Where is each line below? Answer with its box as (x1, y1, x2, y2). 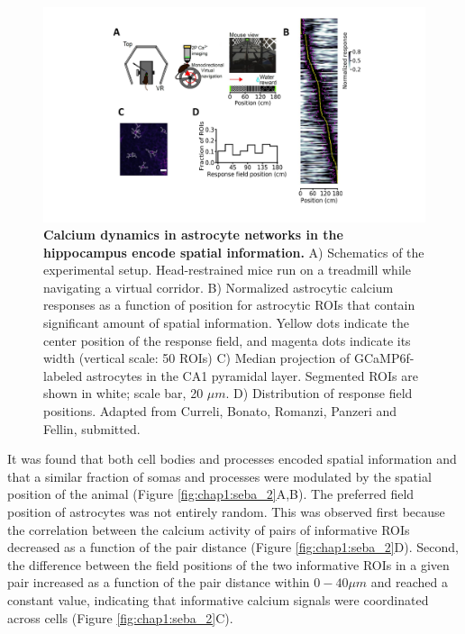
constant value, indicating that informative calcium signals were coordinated (7, 590, 429, 609)
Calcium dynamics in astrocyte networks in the (43, 225, 343, 244)
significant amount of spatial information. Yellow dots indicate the (43, 313, 409, 332)
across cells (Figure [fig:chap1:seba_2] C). (7, 608, 233, 627)
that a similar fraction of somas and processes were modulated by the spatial (7, 466, 432, 485)
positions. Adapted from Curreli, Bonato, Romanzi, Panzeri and (43, 402, 397, 421)
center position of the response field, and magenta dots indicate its (43, 331, 411, 349)
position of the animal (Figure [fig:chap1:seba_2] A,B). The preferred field (7, 485, 415, 503)
